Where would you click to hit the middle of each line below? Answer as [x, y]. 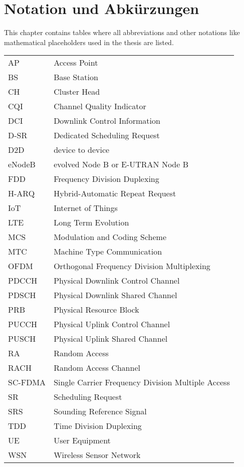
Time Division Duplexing [98, 426]
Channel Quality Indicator [100, 106]
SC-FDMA [27, 382]
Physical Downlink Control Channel [117, 281]
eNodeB [22, 164]
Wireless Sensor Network [97, 455]
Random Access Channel [97, 368]
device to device [82, 150]
